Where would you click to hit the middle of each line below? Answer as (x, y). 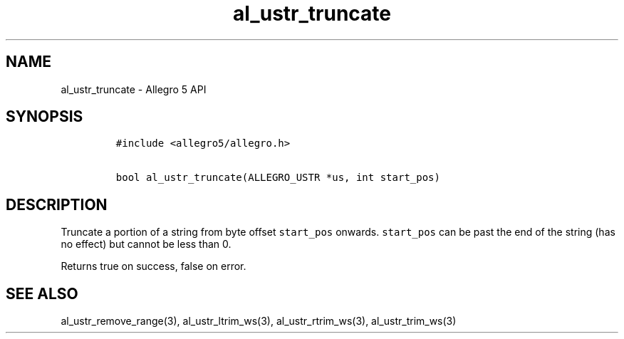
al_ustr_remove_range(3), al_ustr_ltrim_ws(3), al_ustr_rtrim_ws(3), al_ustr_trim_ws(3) (259, 321)
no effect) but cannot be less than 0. (146, 244)
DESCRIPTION (57, 204)
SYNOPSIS (45, 117)
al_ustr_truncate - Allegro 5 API (134, 89)
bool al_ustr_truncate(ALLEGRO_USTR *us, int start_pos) (278, 178)
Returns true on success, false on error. (154, 266)
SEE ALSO (42, 293)
